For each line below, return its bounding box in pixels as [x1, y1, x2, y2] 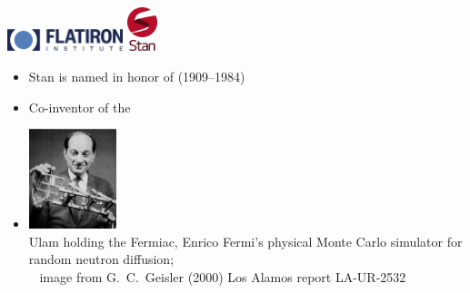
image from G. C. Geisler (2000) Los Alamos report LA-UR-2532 [39, 267, 406, 286]
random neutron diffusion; [28, 249, 175, 269]
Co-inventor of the [28, 97, 131, 116]
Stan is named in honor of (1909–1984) [28, 66, 245, 85]
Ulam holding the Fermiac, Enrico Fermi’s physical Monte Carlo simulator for [28, 231, 463, 250]
